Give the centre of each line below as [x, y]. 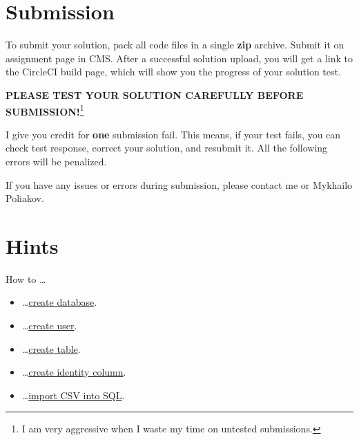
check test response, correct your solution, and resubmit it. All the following [167, 148]
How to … [26, 278]
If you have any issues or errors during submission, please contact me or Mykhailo [179, 184]
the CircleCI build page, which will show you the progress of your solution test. [173, 72]
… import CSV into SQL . [73, 395]
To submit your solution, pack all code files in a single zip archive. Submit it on [175, 45]
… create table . [51, 348]
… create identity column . [74, 372]
